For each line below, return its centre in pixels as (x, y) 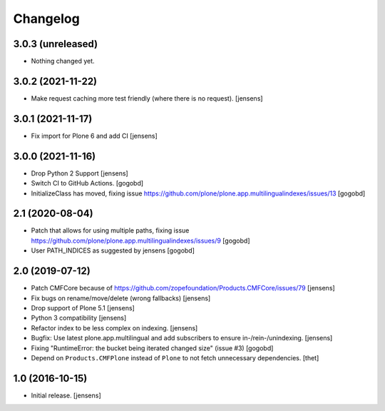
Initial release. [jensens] (66, 395)
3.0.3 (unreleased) (56, 44)
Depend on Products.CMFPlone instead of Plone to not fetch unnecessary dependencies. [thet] (175, 357)
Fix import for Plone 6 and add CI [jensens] (94, 136)
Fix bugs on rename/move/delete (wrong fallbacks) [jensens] (121, 298)
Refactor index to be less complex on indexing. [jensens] (114, 328)
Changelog (46, 19)
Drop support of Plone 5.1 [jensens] (83, 308)
